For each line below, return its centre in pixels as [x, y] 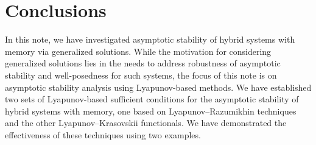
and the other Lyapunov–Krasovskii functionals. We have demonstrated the [146, 123]
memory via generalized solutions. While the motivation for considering [138, 51]
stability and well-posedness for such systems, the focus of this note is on [141, 75]
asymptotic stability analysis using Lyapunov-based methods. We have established [158, 87]
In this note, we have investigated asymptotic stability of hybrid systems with [150, 39]
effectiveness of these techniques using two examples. [103, 134]
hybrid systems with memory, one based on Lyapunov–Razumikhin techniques [151, 111]
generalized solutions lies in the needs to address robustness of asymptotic [143, 63]
